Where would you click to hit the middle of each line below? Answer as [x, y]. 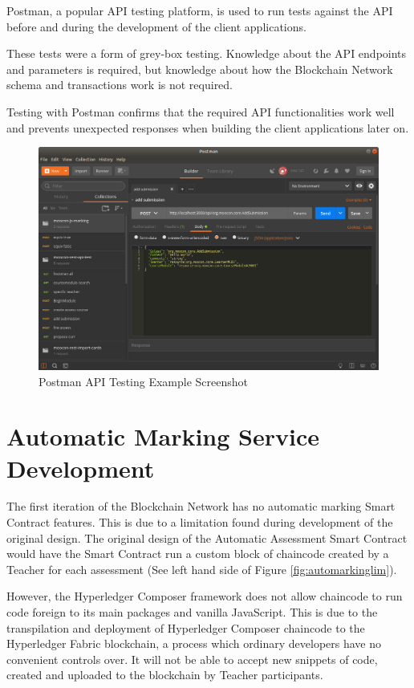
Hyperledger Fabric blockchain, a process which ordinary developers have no [194, 643]
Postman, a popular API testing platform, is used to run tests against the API [200, 10]
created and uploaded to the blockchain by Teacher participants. [165, 675]
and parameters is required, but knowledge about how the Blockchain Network [200, 69]
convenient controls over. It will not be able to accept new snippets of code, [192, 659]
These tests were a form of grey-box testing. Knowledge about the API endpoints [207, 53]
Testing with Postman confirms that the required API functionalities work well [201, 111]
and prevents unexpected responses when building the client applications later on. [208, 127]
